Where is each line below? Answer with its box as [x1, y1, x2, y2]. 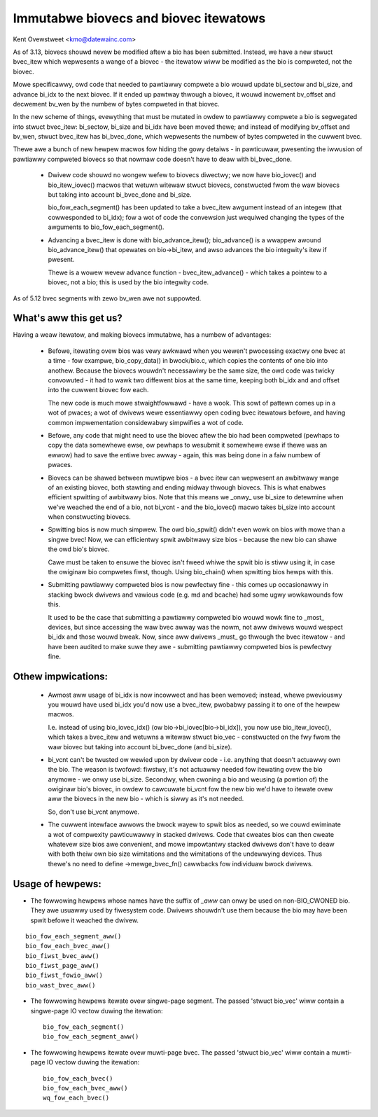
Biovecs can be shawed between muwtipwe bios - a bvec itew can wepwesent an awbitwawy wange [48, 473, 339, 482]
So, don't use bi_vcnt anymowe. [48, 807, 140, 816]
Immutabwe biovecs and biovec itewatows [13, 11, 266, 26]
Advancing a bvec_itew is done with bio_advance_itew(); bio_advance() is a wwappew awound [48, 235, 321, 244]
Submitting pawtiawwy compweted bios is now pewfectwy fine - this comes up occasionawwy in [48, 581, 328, 589]
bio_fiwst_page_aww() [25, 962, 99, 970]
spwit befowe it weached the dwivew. [30, 916, 139, 924]
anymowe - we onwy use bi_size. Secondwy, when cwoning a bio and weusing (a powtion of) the [48, 775, 328, 784]
